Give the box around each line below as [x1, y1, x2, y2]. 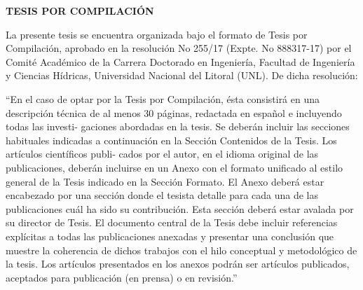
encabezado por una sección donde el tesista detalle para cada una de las [6, 188, 319, 202]
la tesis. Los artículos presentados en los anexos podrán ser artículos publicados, [6, 256, 350, 271]
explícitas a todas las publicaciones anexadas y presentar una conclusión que [6, 228, 334, 243]
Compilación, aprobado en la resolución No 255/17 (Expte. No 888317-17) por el [6, 41, 352, 55]
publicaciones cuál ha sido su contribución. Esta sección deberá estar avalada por [6, 201, 354, 216]
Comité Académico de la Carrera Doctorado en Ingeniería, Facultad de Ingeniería [6, 54, 355, 69]
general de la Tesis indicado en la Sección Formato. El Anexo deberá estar [6, 174, 324, 188]
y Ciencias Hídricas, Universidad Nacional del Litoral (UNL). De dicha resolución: [6, 68, 358, 83]
